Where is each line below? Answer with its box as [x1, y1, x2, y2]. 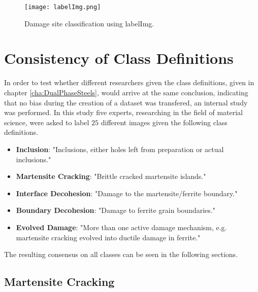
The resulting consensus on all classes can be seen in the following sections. [4, 249, 238, 260]
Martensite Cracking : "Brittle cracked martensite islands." [16, 171, 206, 181]
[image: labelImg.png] [24, 4, 101, 11]
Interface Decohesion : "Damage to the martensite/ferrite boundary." [16, 188, 238, 198]
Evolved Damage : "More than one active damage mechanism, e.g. [16, 222, 227, 232]
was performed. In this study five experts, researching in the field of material [4, 107, 243, 118]
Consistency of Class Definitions [4, 48, 234, 68]
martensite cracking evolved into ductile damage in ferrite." [16, 232, 201, 242]
